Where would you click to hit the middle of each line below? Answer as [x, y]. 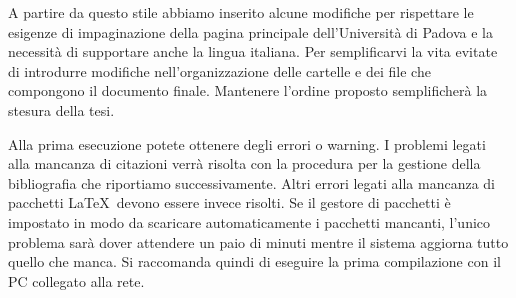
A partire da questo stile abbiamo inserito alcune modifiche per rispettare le [241, 12]
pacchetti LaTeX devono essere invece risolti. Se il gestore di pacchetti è [229, 202]
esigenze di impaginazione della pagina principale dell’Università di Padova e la [250, 31]
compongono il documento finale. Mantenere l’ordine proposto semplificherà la [248, 90]
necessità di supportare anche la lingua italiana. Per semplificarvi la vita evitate [253, 51]
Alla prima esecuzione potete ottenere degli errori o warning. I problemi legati [247, 143]
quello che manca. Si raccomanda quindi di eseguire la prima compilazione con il [254, 261]
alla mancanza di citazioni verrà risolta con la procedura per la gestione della [244, 163]
